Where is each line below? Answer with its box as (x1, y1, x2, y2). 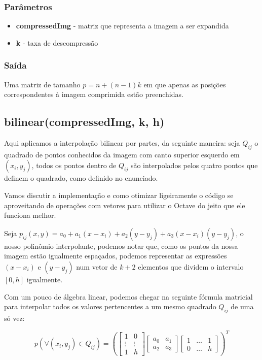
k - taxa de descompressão (16, 37, 98, 48)
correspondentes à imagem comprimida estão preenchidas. (4, 89, 183, 100)
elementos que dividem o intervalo (138, 261, 244, 272)
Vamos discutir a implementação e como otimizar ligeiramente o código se (4, 190, 234, 200)
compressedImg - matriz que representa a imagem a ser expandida (16, 20, 229, 31)
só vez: (4, 312, 25, 323)
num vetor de (76, 261, 118, 272)
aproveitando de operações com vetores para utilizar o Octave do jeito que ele (4, 200, 245, 210)
